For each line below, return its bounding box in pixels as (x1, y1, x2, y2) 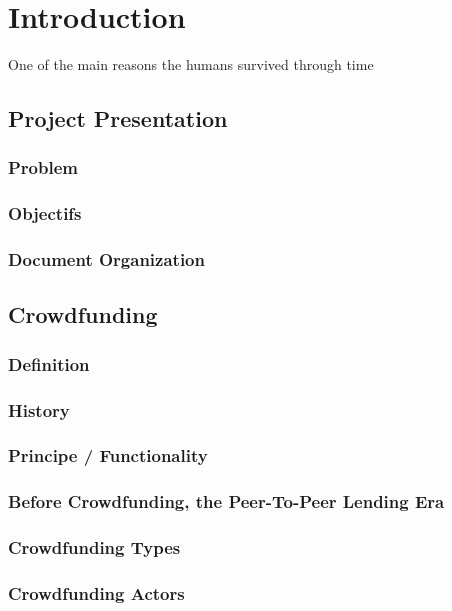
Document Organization (8, 247, 205, 272)
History (8, 397, 70, 422)
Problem (8, 155, 78, 180)
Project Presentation (8, 103, 228, 134)
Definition (8, 351, 90, 376)
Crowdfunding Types (8, 535, 181, 560)
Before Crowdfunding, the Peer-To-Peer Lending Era (8, 489, 445, 514)
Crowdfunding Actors (8, 580, 185, 605)
